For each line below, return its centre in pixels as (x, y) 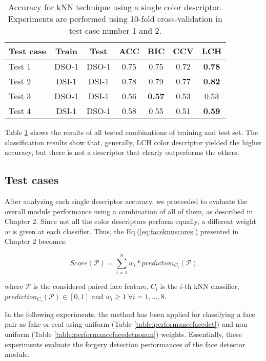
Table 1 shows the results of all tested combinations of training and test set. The (131, 132)
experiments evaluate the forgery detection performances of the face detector (125, 344)
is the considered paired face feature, (91, 286)
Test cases (32, 180)
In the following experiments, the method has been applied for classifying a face (130, 314)
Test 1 (20, 66)
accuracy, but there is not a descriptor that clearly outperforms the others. (122, 152)
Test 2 (20, 81)
